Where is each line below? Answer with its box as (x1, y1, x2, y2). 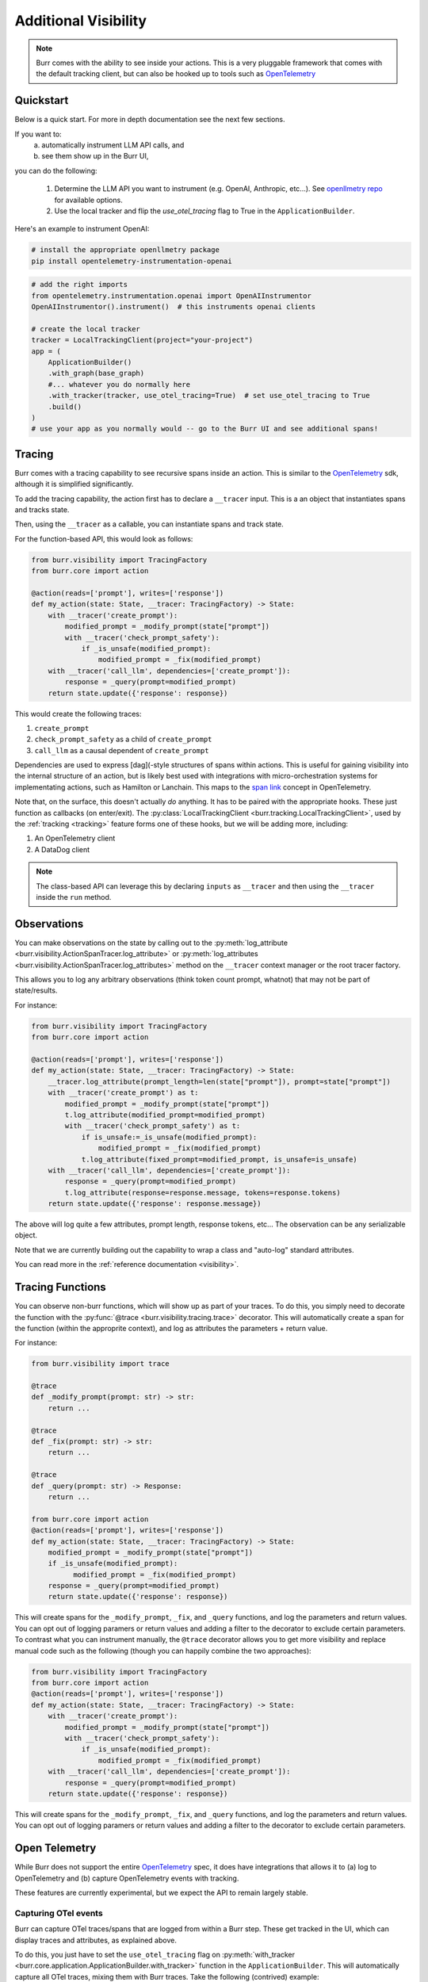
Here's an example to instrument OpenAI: (14, 224, 150, 234)
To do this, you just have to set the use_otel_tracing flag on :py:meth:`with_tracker (14, 1949, 296, 1959)
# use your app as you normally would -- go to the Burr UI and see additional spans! (31, 424, 379, 434)
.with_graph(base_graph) (48, 369, 145, 378)
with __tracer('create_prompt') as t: (48, 1089, 199, 1097)
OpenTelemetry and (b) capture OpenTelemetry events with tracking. (14, 1873, 239, 1883)
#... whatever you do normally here (48, 380, 190, 388)
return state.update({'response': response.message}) (48, 1200, 262, 1208)
